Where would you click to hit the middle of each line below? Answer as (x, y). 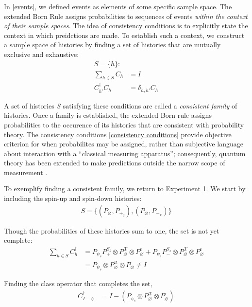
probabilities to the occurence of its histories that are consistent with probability (124, 124)
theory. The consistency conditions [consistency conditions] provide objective (118, 134)
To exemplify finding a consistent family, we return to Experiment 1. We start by (125, 189)
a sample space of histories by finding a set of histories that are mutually (112, 45)
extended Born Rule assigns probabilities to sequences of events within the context (126, 16)
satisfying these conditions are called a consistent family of (150, 105)
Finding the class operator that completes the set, (78, 283)
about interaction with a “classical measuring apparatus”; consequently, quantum (125, 153)
